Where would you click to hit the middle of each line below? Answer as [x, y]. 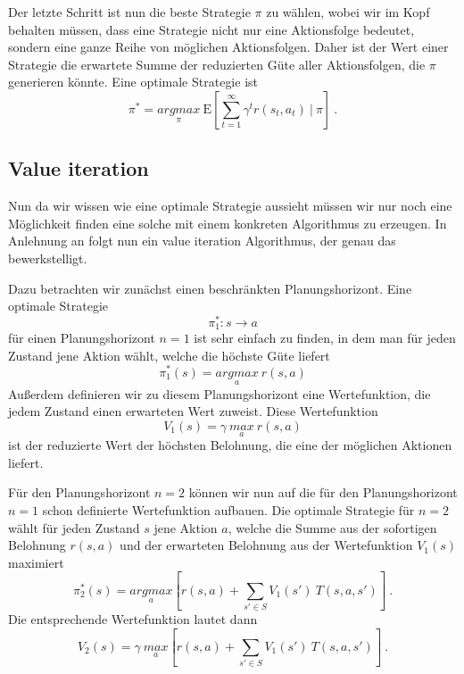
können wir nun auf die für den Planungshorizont [323, 492]
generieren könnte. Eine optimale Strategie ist [133, 82]
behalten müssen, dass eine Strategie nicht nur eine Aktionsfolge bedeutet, [211, 29]
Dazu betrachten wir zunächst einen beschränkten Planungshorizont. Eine [210, 288]
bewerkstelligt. [48, 258]
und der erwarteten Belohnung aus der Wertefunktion [266, 545]
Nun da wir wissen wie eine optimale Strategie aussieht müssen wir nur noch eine [230, 206]
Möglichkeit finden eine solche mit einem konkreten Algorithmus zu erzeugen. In [228, 223]
